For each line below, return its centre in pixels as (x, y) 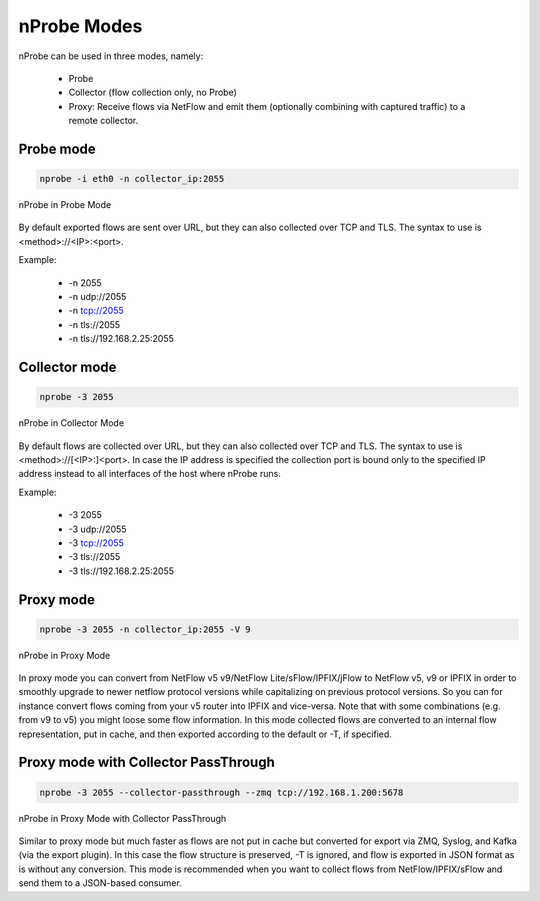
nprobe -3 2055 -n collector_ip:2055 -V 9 (145, 629)
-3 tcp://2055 (96, 542)
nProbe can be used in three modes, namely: (111, 56)
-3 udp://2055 (97, 529)
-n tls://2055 (94, 324)
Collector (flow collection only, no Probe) (152, 92)
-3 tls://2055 (94, 557)
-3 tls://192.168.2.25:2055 (121, 571)
